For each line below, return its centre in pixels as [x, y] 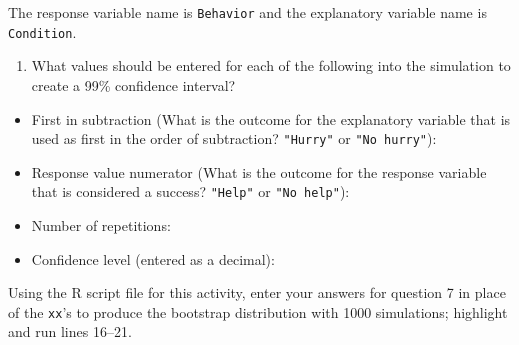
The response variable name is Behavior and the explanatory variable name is [247, 12]
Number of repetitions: [101, 225]
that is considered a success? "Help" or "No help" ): [190, 191]
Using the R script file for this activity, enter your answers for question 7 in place [257, 292]
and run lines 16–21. [70, 331]
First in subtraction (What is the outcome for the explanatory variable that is [271, 118]
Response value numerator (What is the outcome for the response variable [259, 171]
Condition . [42, 31]
